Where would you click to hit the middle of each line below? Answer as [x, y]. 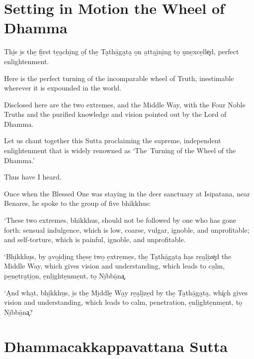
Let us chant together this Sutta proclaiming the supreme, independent [113, 140]
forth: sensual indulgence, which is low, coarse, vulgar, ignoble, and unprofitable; [127, 229]
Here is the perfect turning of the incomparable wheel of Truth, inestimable [119, 78]
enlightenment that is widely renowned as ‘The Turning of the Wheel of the [120, 150]
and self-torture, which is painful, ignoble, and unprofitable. [95, 239]
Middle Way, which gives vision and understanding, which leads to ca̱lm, [115, 266]
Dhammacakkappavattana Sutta [116, 346]
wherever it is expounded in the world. [63, 88]
